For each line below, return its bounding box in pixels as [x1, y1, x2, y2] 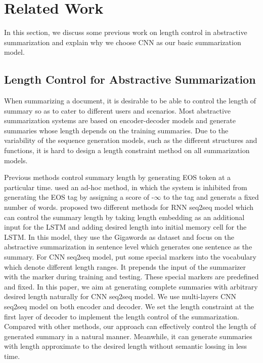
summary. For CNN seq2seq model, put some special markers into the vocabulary [4, 251, 256, 262]
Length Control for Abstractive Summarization [4, 71, 256, 87]
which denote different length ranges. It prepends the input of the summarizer [4, 261, 246, 272]
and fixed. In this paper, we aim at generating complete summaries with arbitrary [4, 281, 258, 292]
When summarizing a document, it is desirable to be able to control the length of [4, 95, 256, 106]
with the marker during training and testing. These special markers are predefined [4, 271, 259, 282]
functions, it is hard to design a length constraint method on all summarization [4, 145, 250, 156]
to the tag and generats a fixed [163, 192, 259, 202]
